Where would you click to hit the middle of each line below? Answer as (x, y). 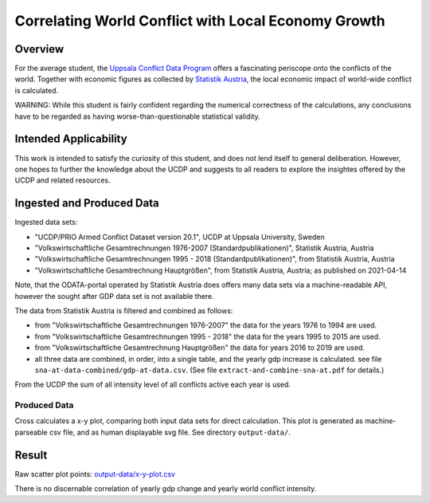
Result (31, 455)
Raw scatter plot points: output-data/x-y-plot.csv (95, 474)
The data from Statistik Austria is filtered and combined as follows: (124, 310)
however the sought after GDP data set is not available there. (114, 296)
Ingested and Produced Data (87, 203)
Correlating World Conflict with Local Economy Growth (200, 21)
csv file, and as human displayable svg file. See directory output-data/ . (170, 432)
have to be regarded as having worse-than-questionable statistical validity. (137, 116)
